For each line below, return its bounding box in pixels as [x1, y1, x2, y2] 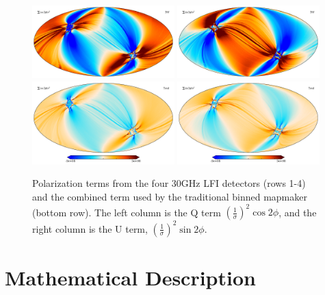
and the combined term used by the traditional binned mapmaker [32, 189, 307, 203]
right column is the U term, [32, 221, 148, 235]
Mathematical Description [5, 263, 256, 291]
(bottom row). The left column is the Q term [32, 205, 221, 219]
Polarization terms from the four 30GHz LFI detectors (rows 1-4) [32, 176, 306, 190]
